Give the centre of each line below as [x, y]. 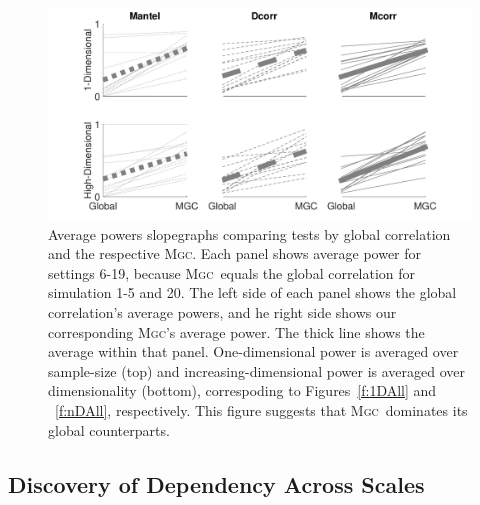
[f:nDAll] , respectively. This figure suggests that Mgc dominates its [261, 409]
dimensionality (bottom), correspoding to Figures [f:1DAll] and [242, 390]
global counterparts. [109, 429]
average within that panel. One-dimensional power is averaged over [253, 351]
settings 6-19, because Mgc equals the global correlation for [232, 272]
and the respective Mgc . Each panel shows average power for [235, 253]
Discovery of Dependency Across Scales [216, 483]
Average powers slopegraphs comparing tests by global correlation [249, 233]
